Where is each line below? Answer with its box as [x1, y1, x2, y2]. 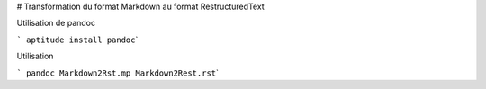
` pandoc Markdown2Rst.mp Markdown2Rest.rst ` [16, 67, 220, 78]
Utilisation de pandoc [16, 18, 96, 29]
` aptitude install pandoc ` [16, 34, 139, 45]
